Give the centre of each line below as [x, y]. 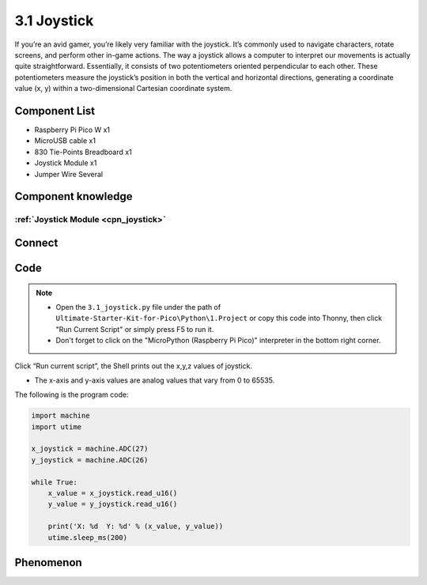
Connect [36, 242]
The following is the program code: [72, 394]
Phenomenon [48, 562]
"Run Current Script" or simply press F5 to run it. [135, 329]
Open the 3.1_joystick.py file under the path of [138, 307]
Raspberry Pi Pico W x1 [72, 130]
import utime [57, 426]
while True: [55, 482]
